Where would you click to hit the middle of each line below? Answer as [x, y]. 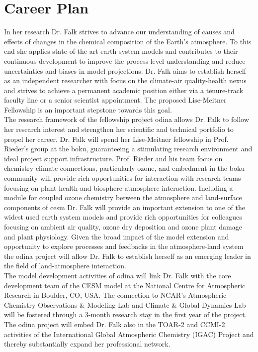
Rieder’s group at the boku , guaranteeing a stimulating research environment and [128, 149]
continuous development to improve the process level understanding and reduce [125, 60]
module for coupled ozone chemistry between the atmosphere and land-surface [123, 197]
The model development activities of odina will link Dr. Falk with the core [118, 275]
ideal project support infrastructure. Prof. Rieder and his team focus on [113, 158]
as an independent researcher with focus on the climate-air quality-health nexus [125, 80]
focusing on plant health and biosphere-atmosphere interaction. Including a [119, 187]
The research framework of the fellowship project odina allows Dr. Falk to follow [127, 119]
